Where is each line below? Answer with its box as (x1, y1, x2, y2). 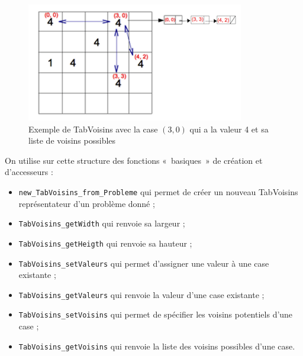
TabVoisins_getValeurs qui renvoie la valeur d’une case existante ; (18, 288, 265, 300)
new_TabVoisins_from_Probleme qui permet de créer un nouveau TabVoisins (18, 185, 298, 198)
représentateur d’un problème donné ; (18, 197, 155, 209)
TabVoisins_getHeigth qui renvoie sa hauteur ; (18, 237, 192, 249)
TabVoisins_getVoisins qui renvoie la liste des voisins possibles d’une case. (18, 339, 295, 352)
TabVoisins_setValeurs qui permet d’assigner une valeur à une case (18, 257, 269, 269)
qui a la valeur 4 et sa (189, 122, 269, 135)
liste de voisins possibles (28, 134, 116, 147)
